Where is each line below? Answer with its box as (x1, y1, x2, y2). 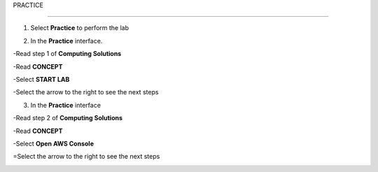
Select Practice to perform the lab (30, 24, 129, 32)
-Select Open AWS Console (13, 139, 94, 148)
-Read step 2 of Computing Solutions (13, 114, 122, 122)
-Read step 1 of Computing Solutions (13, 50, 122, 58)
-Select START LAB (13, 75, 70, 83)
